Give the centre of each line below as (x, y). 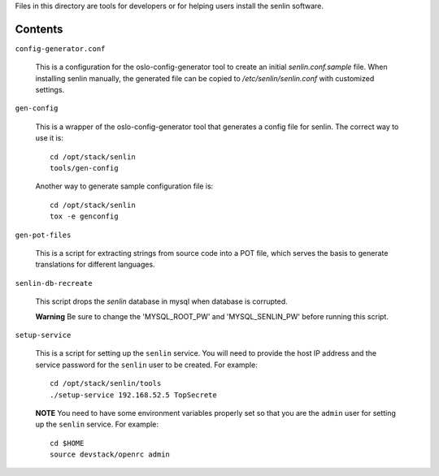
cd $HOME (67, 443)
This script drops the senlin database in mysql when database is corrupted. (161, 301)
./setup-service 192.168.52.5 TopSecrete (133, 395)
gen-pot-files (43, 235)
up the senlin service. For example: (97, 424)
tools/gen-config (84, 168)
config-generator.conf (60, 48)
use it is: (50, 138)
